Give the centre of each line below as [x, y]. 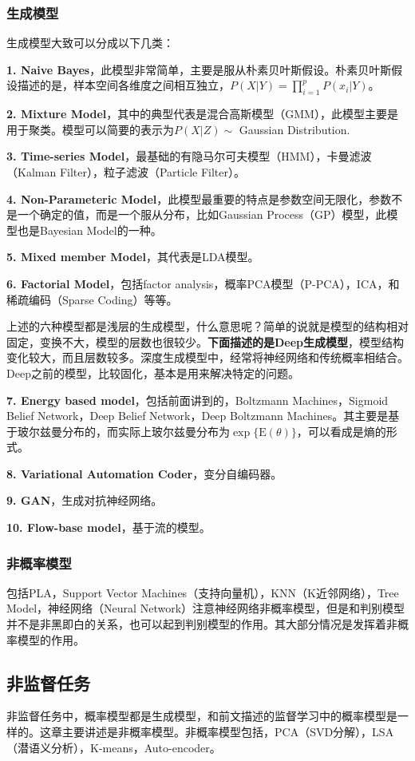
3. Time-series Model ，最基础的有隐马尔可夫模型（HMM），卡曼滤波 [189, 156]
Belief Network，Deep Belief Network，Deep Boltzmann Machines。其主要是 [198, 416]
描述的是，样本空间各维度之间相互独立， [123, 85]
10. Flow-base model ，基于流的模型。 [109, 527]
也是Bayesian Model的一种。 [89, 230]
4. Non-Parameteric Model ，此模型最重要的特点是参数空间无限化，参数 [199, 198]
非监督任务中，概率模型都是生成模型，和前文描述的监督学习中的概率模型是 [202, 716]
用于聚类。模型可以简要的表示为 [90, 129]
